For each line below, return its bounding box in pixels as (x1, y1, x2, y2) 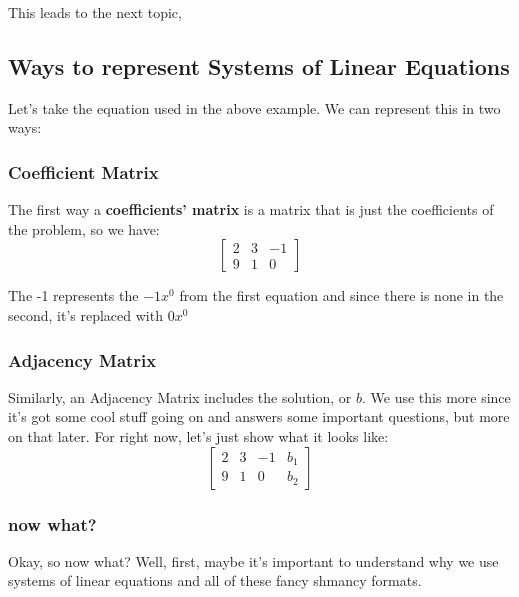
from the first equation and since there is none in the (179, 285, 504, 306)
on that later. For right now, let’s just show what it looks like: (8, 425, 389, 446)
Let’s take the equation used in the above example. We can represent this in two (8, 97, 501, 118)
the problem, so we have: (8, 218, 160, 239)
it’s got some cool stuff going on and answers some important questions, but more (8, 406, 510, 427)
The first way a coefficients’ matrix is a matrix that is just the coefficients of (8, 199, 494, 220)
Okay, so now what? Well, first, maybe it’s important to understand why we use (8, 550, 499, 571)
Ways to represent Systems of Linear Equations (8, 50, 510, 81)
